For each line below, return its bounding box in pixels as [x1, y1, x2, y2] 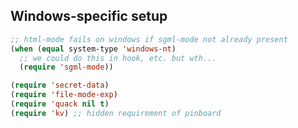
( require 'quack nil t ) [10, 99, 110, 109]
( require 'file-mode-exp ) [10, 90, 118, 100]
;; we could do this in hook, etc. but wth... [19, 53, 217, 63]
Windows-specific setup [10, 8, 168, 25]
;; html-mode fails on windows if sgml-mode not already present [10, 34, 288, 44]
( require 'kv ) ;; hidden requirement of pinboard [10, 108, 222, 118]
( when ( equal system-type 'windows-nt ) [10, 44, 177, 54]
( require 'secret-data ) [10, 80, 110, 91]
